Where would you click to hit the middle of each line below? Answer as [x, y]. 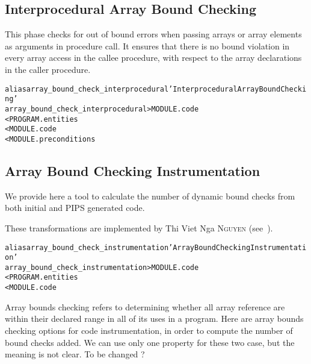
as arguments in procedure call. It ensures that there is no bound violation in [147, 45]
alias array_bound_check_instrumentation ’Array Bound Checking [128, 247]
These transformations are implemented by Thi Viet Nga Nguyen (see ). [139, 227]
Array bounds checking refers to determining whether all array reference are [145, 306]
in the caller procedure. [48, 69]
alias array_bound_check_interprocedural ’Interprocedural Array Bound [143, 89]
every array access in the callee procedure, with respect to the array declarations [153, 58]
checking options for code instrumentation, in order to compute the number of [149, 330]
